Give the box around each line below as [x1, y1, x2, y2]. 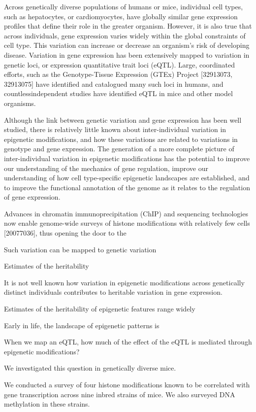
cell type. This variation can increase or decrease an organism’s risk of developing [4, 40, 250, 50]
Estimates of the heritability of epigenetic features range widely [4, 304, 195, 314]
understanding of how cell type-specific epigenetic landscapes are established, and [4, 172, 250, 183]
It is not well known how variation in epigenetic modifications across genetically [4, 277, 245, 287]
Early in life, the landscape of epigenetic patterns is [4, 320, 160, 330]
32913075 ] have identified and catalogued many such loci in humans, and [4, 78, 224, 89]
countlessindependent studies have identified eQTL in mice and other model [4, 88, 233, 99]
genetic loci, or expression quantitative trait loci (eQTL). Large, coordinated [4, 59, 235, 69]
